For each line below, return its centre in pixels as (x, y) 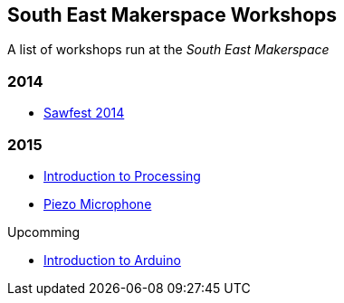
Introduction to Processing (122, 175)
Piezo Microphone (98, 204)
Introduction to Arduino (112, 260)
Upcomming (44, 232)
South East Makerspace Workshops (172, 15)
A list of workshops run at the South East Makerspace (168, 50)
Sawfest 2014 (84, 113)
